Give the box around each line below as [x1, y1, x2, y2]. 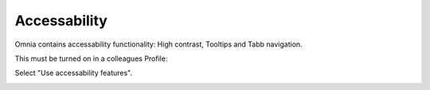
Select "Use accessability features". [14, 68, 133, 78]
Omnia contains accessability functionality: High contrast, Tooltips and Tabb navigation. [14, 39, 303, 49]
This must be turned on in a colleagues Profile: [14, 54, 168, 63]
